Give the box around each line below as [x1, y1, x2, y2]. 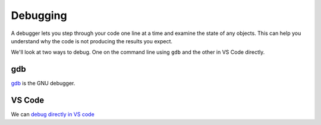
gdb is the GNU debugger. [11, 80, 75, 87]
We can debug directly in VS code [11, 111, 95, 118]
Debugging [11, 9, 68, 22]
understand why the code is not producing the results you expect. [11, 37, 172, 44]
